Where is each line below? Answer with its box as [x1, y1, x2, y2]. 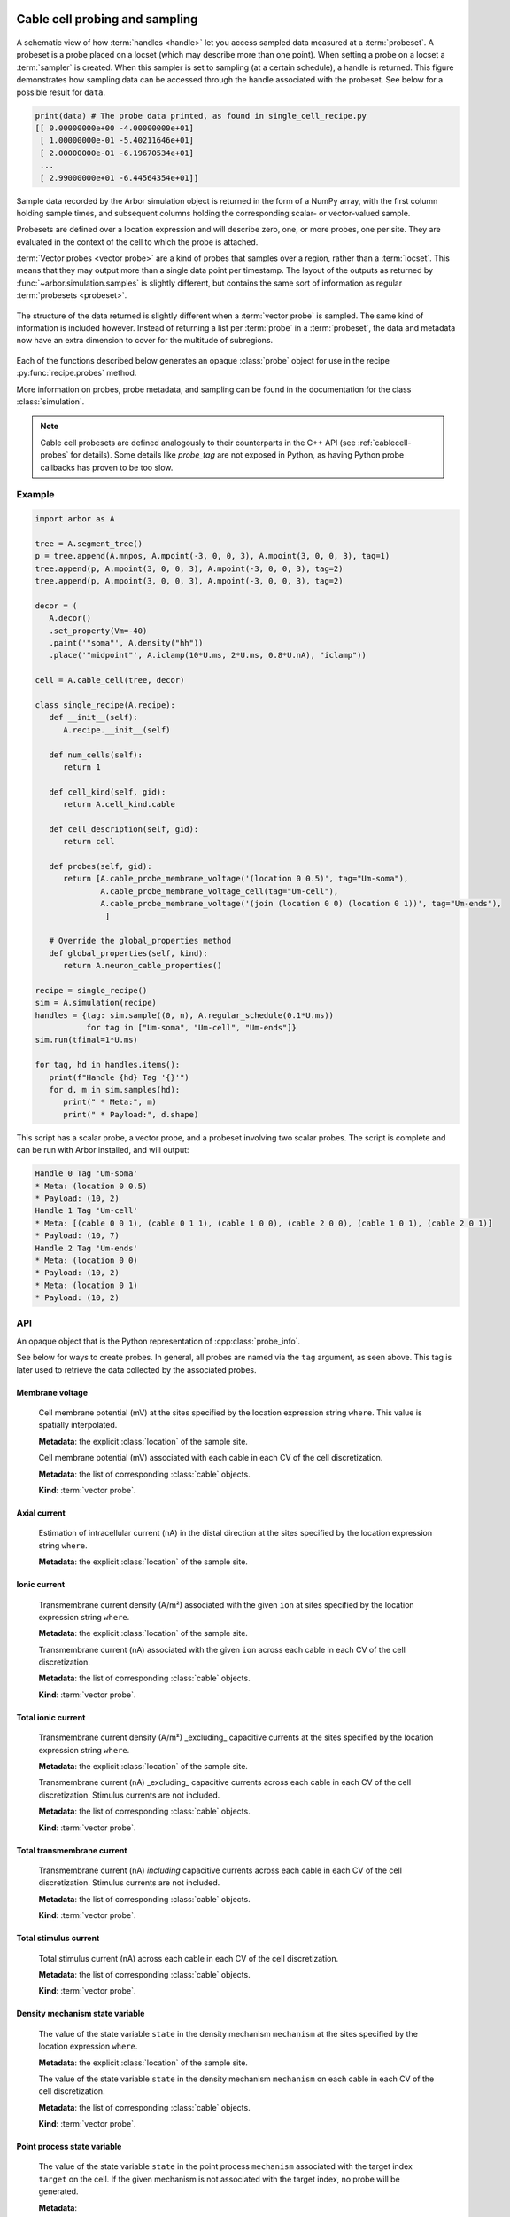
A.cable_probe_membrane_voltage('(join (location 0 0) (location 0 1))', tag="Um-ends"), [100, 898, 502, 909]
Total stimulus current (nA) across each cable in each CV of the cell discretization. [38, 1953, 339, 1963]
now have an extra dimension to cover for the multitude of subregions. [16, 335, 274, 346]
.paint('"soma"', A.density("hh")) [49, 638, 204, 647]
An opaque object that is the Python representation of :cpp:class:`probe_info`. [16, 1336, 301, 1346]
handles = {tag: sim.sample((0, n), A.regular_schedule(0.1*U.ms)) [35, 1010, 335, 1020]
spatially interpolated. [38, 1420, 118, 1430]
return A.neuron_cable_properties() [63, 960, 222, 971]
